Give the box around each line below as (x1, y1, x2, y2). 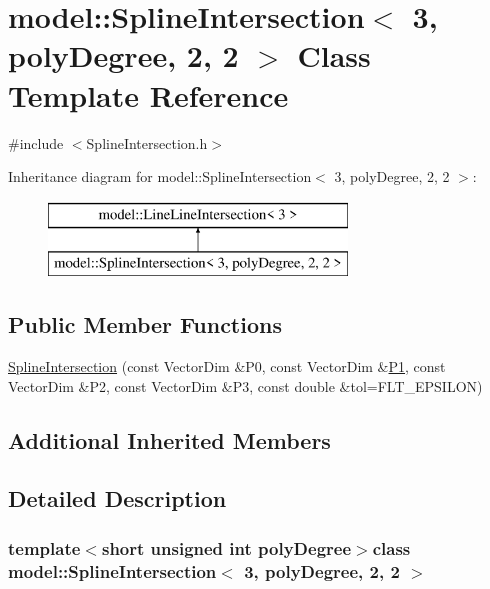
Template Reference (8, 74, 289, 115)
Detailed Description (8, 483, 227, 514)
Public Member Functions (8, 309, 282, 340)
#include (8, 132, 64, 153)
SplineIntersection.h (86, 132, 208, 153)
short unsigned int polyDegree (101, 535, 352, 560)
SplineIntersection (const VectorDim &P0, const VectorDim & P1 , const (8, 356, 446, 377)
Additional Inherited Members (8, 424, 331, 455)
